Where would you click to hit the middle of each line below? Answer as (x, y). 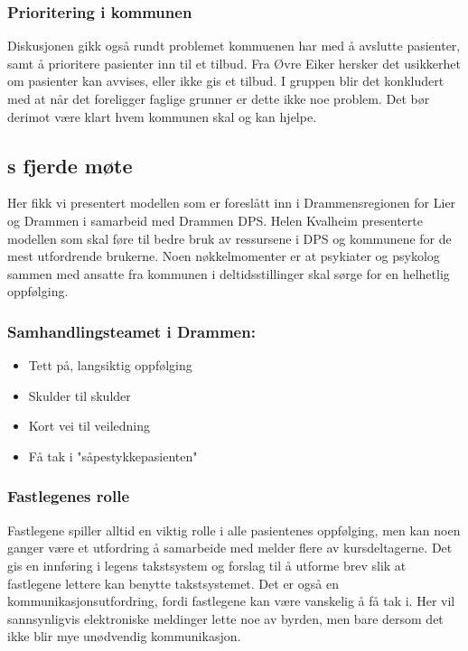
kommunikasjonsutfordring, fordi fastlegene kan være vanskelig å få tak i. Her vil (231, 601)
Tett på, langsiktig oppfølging (110, 365)
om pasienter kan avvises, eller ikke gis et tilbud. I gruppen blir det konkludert (226, 81)
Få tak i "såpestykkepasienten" (113, 456)
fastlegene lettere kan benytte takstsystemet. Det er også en (173, 583)
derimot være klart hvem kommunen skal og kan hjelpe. (162, 116)
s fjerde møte (70, 165)
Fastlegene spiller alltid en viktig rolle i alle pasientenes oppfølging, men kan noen (234, 530)
